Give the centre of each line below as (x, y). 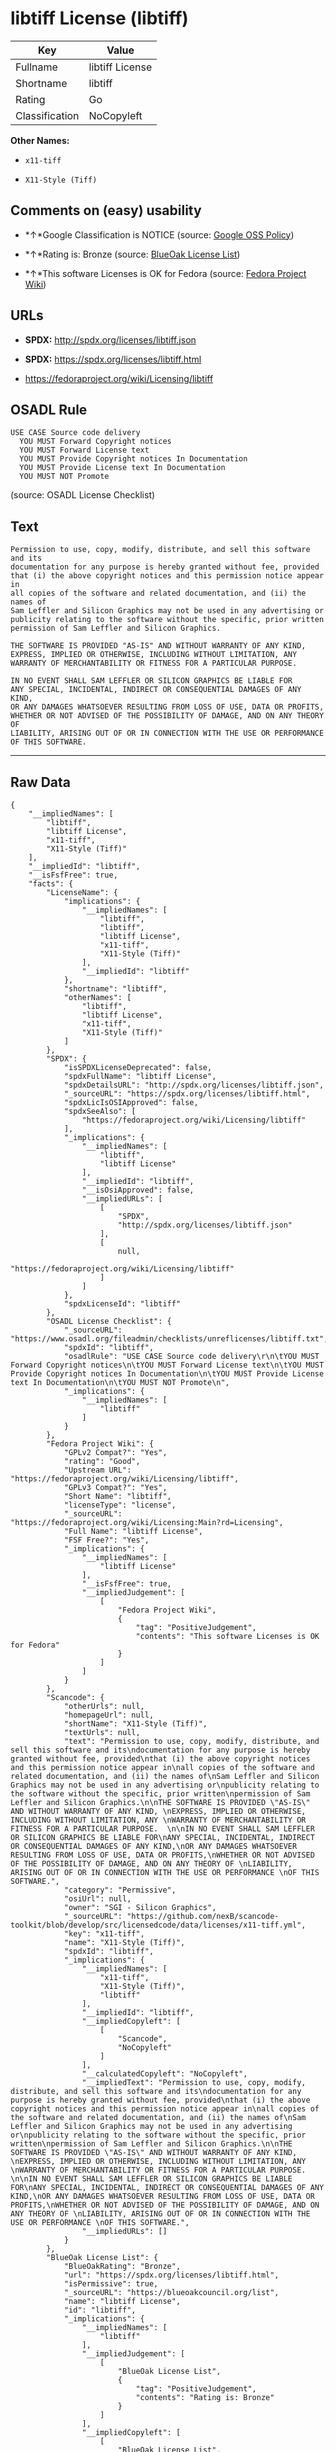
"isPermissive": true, (111, 2284)
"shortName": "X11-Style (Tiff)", (135, 1724)
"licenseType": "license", (120, 1505)
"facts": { (51, 884)
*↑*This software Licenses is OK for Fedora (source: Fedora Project (165, 273)
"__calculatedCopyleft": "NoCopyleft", (164, 2074)
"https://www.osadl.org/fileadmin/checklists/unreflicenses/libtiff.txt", (169, 1339)
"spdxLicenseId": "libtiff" (122, 1304)
